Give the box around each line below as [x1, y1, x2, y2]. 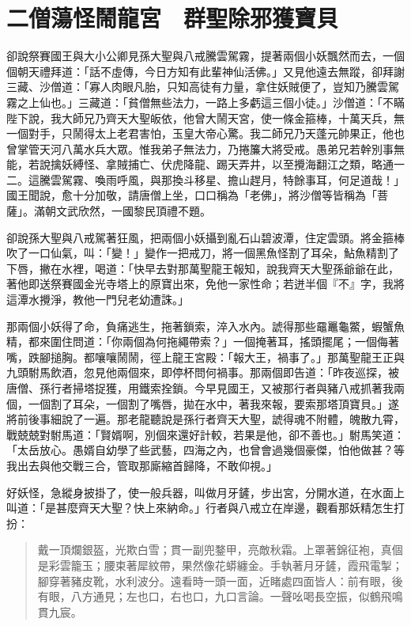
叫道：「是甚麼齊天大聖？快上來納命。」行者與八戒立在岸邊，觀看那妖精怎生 [6, 499, 394, 516]
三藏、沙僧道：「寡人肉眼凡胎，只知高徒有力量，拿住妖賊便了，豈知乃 [6, 78, 366, 95]
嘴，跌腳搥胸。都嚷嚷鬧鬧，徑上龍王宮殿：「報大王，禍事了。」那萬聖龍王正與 [6, 348, 405, 365]
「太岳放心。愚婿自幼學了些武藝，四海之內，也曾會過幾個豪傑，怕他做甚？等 [6, 442, 405, 458]
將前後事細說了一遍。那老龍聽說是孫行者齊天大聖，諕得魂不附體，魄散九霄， [6, 411, 405, 427]
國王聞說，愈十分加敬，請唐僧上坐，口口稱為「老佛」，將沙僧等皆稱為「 [6, 187, 377, 203]
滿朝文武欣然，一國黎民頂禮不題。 [33, 203, 211, 219]
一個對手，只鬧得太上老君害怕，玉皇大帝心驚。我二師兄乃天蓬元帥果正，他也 [6, 125, 405, 142]
